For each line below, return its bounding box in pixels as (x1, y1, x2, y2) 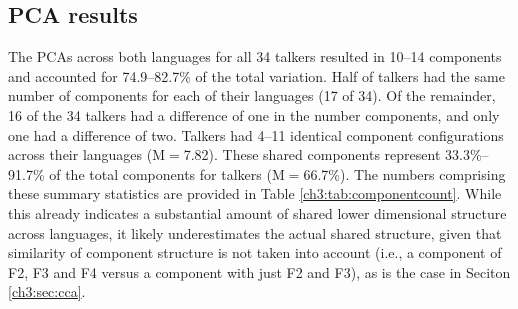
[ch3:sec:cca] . (8, 281, 86, 302)
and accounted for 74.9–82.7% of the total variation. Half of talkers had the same (8, 65, 505, 86)
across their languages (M (8, 144, 166, 165)
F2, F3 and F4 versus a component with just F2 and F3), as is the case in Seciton (8, 261, 511, 282)
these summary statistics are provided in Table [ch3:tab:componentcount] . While (8, 183, 502, 204)
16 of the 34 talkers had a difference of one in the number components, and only (8, 104, 500, 125)
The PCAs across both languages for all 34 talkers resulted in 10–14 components (8, 46, 502, 67)
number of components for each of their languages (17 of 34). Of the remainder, (8, 85, 496, 106)
